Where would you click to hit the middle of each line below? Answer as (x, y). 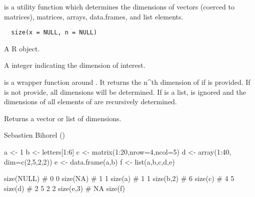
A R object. (22, 48)
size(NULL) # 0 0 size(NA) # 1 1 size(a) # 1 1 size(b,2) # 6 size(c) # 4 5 (119, 178)
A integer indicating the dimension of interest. (75, 65)
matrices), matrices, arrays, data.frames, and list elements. (94, 16)
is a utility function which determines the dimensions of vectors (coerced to (119, 6)
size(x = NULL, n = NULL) (54, 33)
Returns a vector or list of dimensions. (63, 118)
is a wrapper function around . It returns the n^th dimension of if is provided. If (127, 82)
